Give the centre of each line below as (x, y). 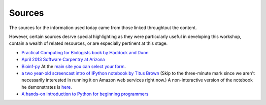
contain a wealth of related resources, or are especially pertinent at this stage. (88, 43)
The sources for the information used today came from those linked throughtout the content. (103, 28)
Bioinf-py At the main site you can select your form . (74, 66)
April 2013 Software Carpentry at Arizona (63, 60)
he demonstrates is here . (47, 87)
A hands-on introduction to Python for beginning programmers (85, 94)
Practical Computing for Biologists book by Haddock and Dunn (85, 52)
